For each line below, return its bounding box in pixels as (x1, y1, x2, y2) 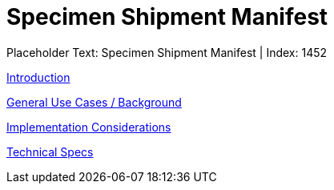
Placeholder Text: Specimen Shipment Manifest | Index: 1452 (6, 45, 328, 59)
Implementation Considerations (6, 119, 171, 134)
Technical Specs (6, 144, 94, 159)
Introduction (6, 70, 70, 84)
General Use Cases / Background (6, 95, 182, 109)
